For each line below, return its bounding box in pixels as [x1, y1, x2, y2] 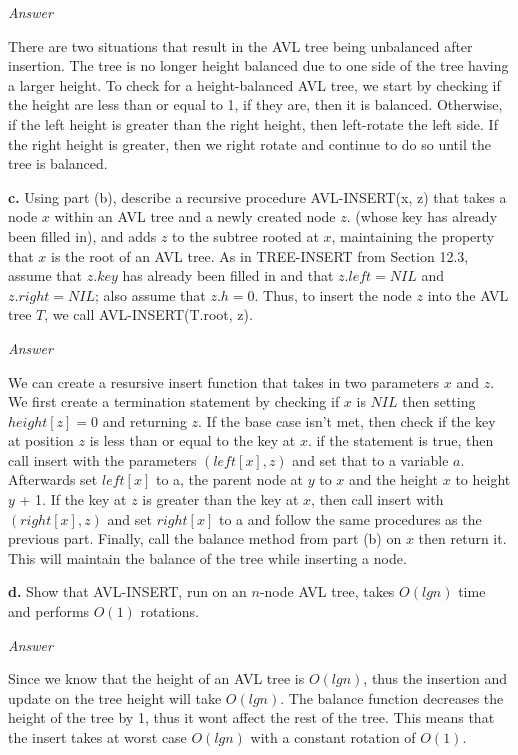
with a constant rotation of [250, 727, 416, 747]
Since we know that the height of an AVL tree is [8, 668, 305, 689]
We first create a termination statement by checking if [8, 391, 340, 412]
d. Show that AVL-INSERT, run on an [8, 581, 247, 602]
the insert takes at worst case [8, 727, 187, 747]
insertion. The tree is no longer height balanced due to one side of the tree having [8, 55, 509, 76]
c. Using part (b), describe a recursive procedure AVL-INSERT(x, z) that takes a [8, 186, 507, 207]
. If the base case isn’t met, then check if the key [198, 410, 496, 431]
